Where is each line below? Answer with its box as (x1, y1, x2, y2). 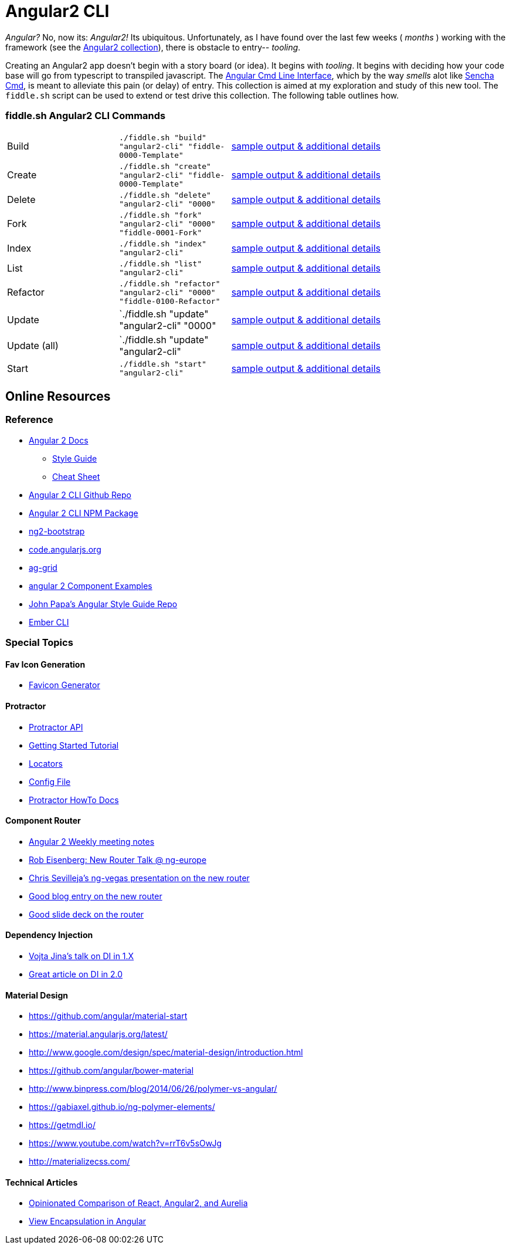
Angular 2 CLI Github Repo (29, 489, 131, 500)
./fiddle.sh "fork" (119, 210, 202, 219)
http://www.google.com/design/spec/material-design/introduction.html (29, 1047, 303, 1058)
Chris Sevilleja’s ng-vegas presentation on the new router (29, 872, 250, 883)
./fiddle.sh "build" (119, 133, 207, 142)
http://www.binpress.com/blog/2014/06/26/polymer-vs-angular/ (29, 1084, 277, 1094)
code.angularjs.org (29, 544, 101, 554)
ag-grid (29, 562, 57, 573)
